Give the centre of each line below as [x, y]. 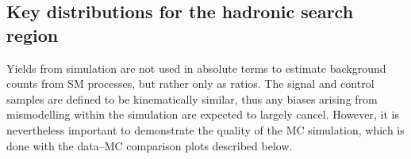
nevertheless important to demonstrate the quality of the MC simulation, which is [205, 129]
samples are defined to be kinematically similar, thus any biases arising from [192, 98]
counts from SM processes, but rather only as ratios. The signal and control [190, 83]
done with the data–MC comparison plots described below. [150, 145]
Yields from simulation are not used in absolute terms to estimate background [196, 68]
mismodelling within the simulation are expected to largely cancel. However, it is [203, 114]
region [33, 34]
